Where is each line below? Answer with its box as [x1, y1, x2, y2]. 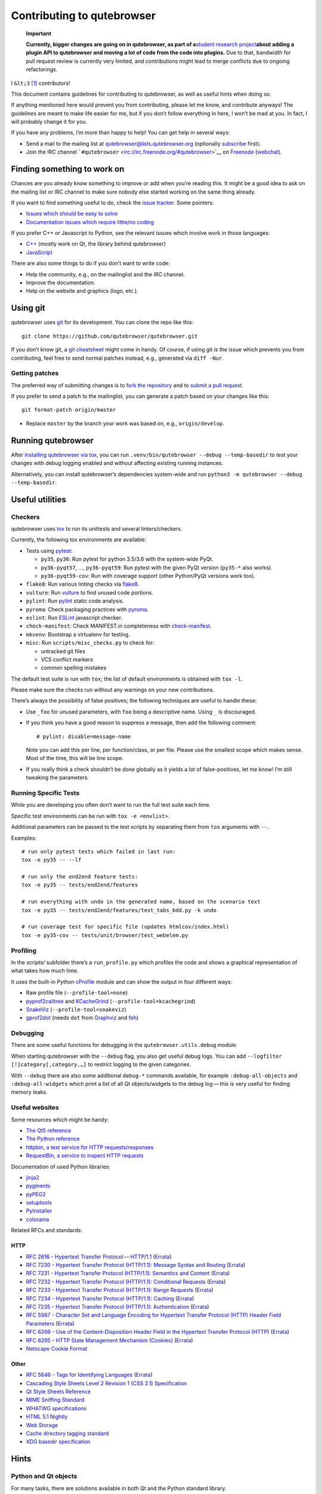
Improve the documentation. [26, 279, 95, 286]
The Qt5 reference [26, 1126, 72, 1134]
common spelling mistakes [41, 664, 107, 672]
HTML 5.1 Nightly [26, 1413, 68, 1420]
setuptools [26, 1199, 52, 1207]
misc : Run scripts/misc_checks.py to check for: [26, 639, 154, 647]
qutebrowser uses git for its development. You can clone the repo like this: [11, 319, 194, 326]
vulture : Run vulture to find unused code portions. [26, 589, 153, 596]
